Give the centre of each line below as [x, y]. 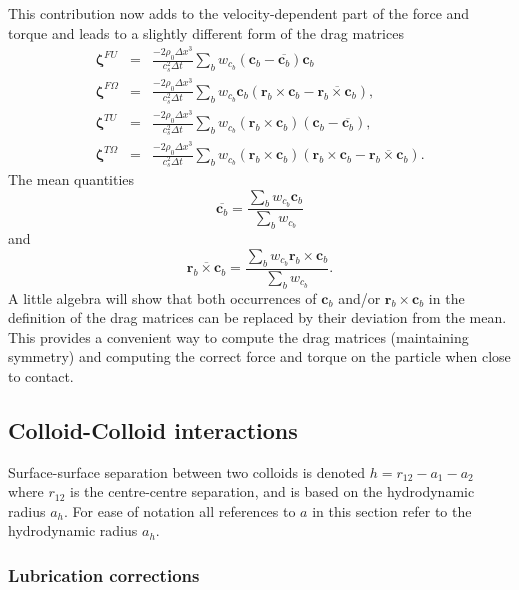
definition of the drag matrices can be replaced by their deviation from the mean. [257, 317]
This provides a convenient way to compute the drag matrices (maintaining [238, 336]
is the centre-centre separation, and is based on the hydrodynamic [272, 491]
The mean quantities [71, 179]
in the [446, 297]
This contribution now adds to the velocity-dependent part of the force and [239, 13]
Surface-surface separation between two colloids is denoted [187, 471]
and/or [359, 297]
